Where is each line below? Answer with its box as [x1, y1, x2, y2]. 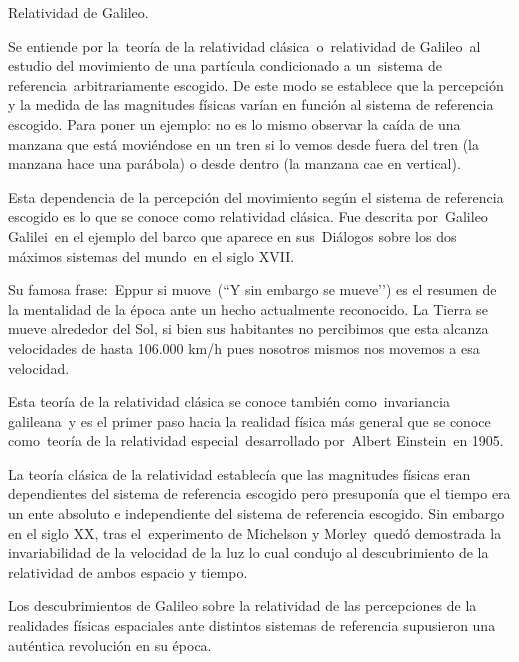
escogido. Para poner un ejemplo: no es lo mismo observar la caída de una [8, 113, 461, 134]
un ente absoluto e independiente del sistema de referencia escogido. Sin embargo [8, 503, 505, 524]
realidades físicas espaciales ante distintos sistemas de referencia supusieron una [8, 615, 496, 636]
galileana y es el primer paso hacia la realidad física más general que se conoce [8, 410, 491, 431]
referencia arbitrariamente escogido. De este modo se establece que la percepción [8, 74, 504, 95]
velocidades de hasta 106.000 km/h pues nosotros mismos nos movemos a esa [8, 337, 480, 358]
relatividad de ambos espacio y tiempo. [8, 561, 248, 582]
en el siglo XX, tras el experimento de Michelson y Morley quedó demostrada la [8, 522, 502, 543]
